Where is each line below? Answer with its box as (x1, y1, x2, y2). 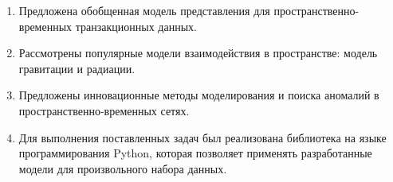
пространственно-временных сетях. (18, 102, 190, 118)
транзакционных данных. (75, 17, 197, 34)
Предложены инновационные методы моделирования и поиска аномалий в (18, 87, 379, 103)
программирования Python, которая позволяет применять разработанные (18, 145, 372, 161)
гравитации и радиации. (18, 60, 136, 76)
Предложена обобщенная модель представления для (18, 2, 270, 18)
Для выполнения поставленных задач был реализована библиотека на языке (18, 129, 387, 145)
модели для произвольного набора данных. (18, 160, 227, 176)
